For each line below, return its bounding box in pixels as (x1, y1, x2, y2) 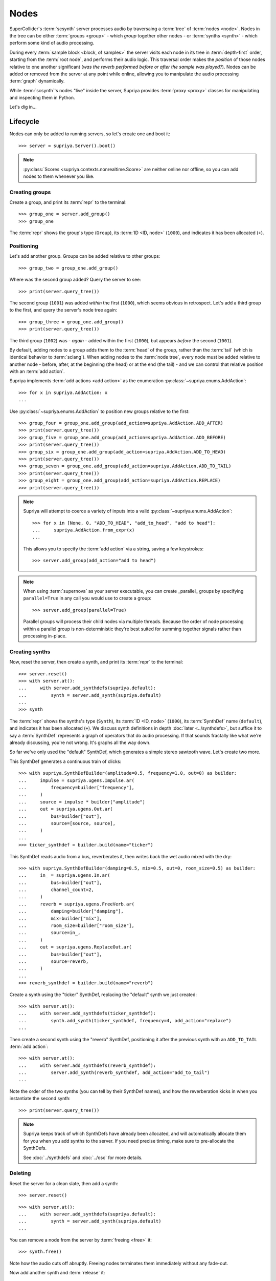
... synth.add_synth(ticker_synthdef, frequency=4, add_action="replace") (18, 1018, 232, 1023)
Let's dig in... (9, 104, 37, 110)
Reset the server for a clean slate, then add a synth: (9, 1180, 119, 1186)
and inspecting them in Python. (9, 95, 75, 101)
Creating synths (9, 648, 51, 655)
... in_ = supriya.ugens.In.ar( (18, 873, 110, 878)
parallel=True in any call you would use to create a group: (23, 595, 152, 602)
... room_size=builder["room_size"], (18, 923, 135, 928)
